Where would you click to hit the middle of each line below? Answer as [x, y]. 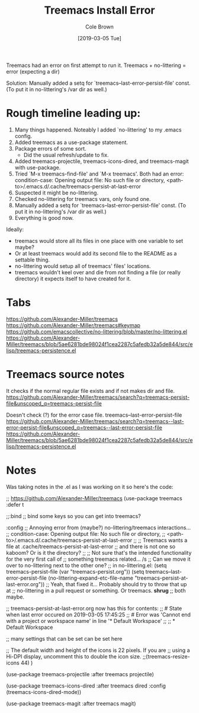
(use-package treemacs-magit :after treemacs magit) [71, 704]
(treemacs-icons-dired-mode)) [44, 692]
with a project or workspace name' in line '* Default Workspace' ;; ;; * [91, 621]
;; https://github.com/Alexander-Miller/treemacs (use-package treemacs [94, 498]
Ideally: [15, 229]
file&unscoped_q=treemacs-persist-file [54, 403]
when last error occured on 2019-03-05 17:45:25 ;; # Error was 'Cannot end [99, 615]
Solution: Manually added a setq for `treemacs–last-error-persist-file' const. [98, 83]
